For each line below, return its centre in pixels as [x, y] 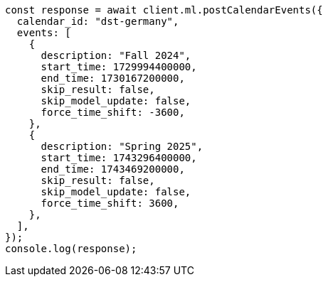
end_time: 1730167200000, [113, 78]
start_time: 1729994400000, [119, 67]
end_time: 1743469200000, [113, 169]
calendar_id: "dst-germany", [98, 21]
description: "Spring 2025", [122, 146]
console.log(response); [71, 249]
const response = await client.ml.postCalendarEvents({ [164, 10]
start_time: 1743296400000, [119, 158]
